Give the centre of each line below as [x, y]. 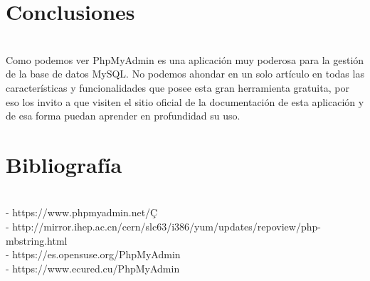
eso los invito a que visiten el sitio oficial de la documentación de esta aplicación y [185, 101]
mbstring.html [37, 240]
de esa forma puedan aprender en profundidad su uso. [123, 116]
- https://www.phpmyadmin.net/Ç [82, 212]
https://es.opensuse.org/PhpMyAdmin [96, 254]
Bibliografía [64, 164]
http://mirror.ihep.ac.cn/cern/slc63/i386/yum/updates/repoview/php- [166, 226]
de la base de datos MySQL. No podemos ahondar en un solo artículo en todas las [185, 74]
